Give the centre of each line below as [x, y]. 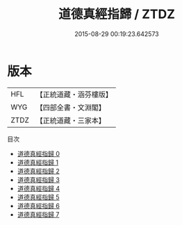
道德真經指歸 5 [39, 197]
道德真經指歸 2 [39, 171]
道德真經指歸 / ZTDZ [117, 14]
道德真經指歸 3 [39, 180]
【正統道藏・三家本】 [71, 120]
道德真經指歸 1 [38, 162]
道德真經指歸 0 [39, 153]
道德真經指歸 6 [39, 206]
